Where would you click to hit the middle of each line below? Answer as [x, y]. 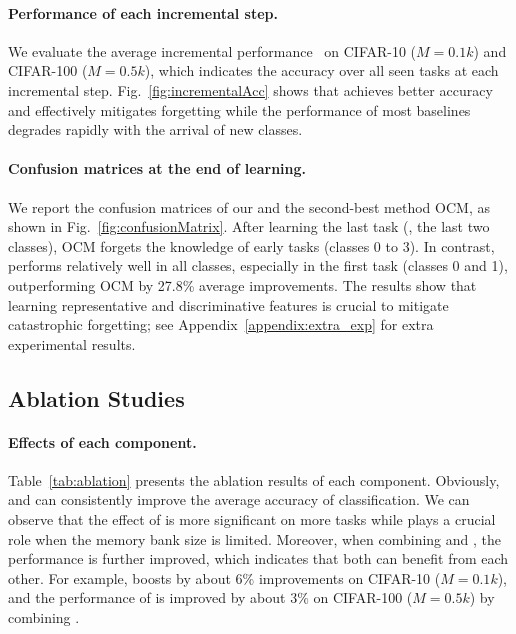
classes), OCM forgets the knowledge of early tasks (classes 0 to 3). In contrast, [251, 245]
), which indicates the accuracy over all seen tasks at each [321, 70]
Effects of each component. [102, 441]
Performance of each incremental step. [143, 12]
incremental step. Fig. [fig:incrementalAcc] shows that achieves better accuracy [250, 89]
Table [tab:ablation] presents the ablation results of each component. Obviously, [254, 479]
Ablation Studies [96, 397]
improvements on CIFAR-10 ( [349, 577]
